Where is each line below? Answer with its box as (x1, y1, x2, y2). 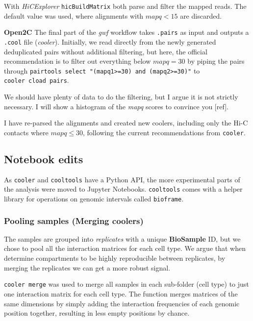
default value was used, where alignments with (4, 10, 144, 21)
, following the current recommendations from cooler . (83, 127, 246, 137)
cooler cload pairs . (4, 75, 69, 85)
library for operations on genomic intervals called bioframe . (4, 194, 184, 204)
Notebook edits (4, 151, 83, 166)
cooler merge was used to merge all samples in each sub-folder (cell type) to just (4, 279, 249, 289)
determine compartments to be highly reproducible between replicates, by (4, 253, 226, 263)
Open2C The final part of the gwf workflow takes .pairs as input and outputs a (4, 27, 249, 37)
